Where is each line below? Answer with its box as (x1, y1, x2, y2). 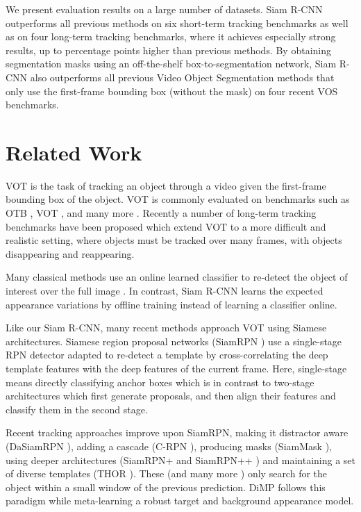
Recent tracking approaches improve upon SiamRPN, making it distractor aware (6, 425, 349, 440)
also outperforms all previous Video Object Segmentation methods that (30, 69, 335, 84)
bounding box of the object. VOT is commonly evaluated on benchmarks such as (6, 192, 350, 206)
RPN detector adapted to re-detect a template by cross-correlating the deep (6, 347, 328, 362)
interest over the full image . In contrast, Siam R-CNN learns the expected (6, 283, 324, 298)
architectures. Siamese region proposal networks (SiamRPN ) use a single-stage (6, 333, 342, 348)
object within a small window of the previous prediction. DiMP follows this (6, 479, 326, 494)
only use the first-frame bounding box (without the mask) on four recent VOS (6, 83, 338, 98)
